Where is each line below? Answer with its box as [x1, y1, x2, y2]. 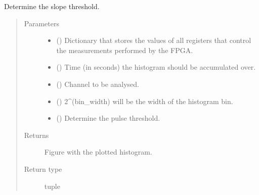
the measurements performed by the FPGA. [56, 44, 193, 55]
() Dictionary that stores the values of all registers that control [56, 35, 251, 45]
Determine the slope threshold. [4, 1, 100, 11]
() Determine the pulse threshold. [56, 113, 160, 123]
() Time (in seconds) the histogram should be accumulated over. [56, 62, 256, 72]
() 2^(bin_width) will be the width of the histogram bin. [56, 95, 233, 106]
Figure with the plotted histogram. [44, 147, 152, 157]
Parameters [24, 18, 59, 28]
